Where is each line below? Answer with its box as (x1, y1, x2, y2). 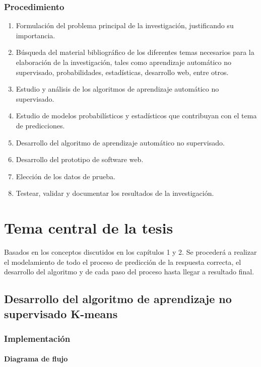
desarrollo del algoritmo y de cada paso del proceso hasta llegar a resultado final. (4, 266, 254, 277)
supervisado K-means (4, 306, 118, 321)
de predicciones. (16, 120, 65, 130)
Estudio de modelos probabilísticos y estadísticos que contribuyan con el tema (16, 110, 257, 121)
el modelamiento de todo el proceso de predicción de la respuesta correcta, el (4, 256, 241, 267)
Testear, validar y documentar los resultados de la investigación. (16, 188, 214, 198)
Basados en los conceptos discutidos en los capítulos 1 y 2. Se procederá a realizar (4, 247, 257, 257)
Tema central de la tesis (4, 217, 173, 238)
